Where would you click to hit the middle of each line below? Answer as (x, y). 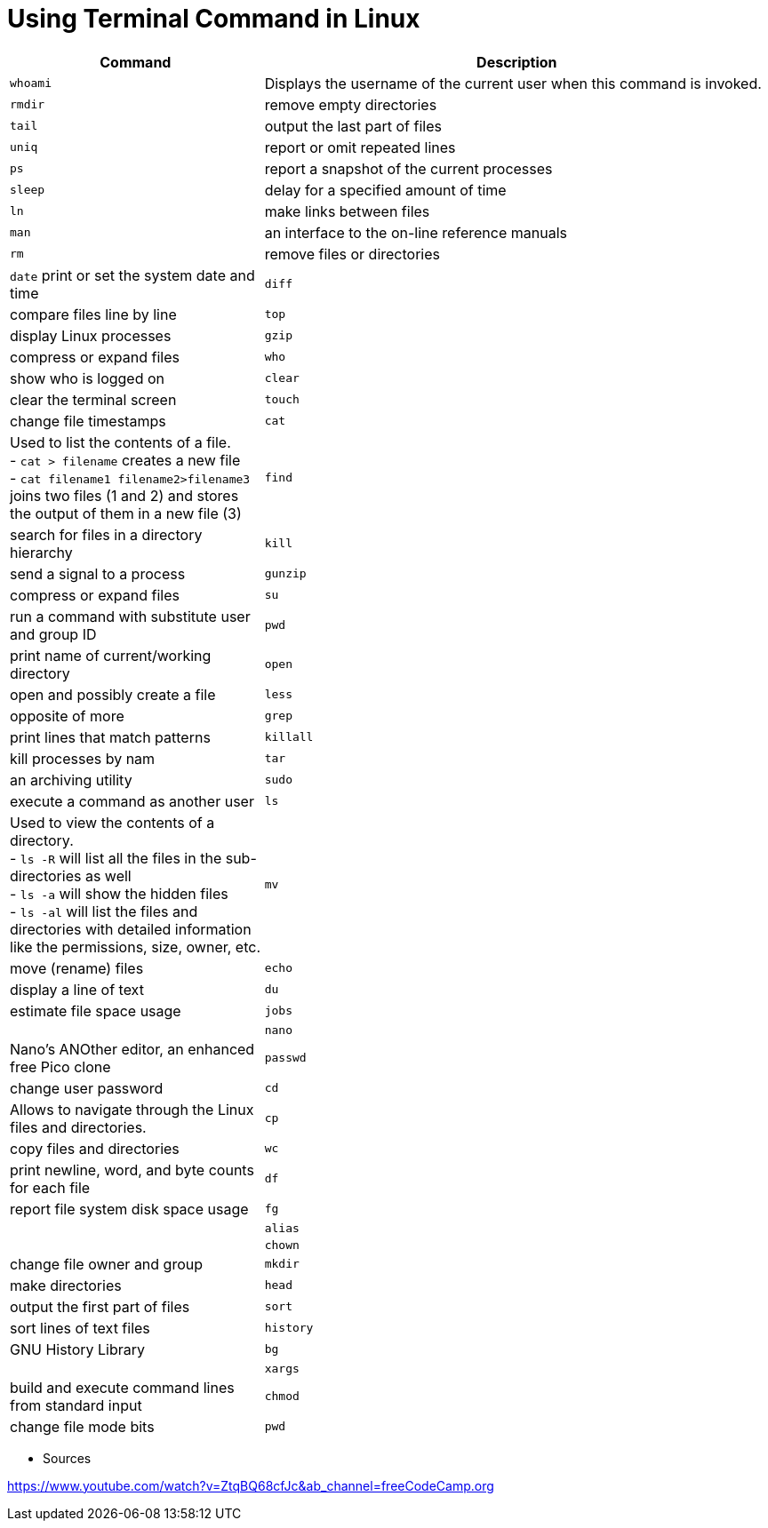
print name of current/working (111, 655)
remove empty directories (351, 104)
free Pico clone (60, 1066)
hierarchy (41, 552)
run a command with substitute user (130, 616)
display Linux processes (91, 335)
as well (108, 875)
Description (517, 62)
